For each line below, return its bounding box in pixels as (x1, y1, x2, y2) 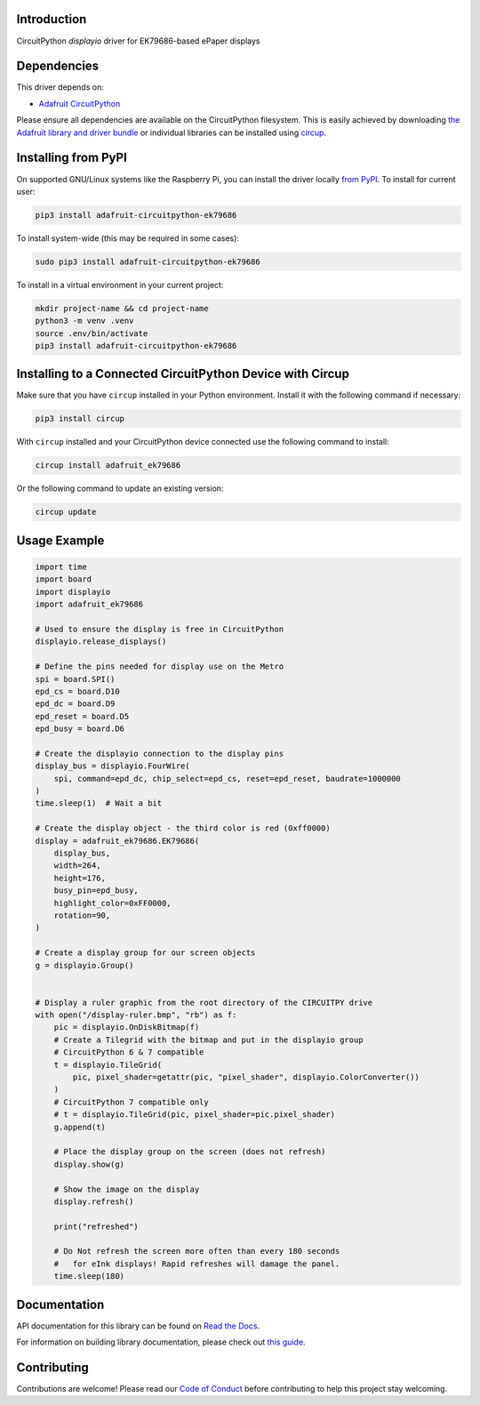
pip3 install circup (35, 413, 124, 424)
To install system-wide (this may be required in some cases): (16, 232, 240, 244)
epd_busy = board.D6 (35, 724, 124, 734)
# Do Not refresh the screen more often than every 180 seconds (53, 1246, 340, 1256)
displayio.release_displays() (35, 637, 167, 646)
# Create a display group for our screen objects (35, 948, 256, 958)
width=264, (53, 861, 101, 871)
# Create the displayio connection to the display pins (35, 748, 284, 759)
